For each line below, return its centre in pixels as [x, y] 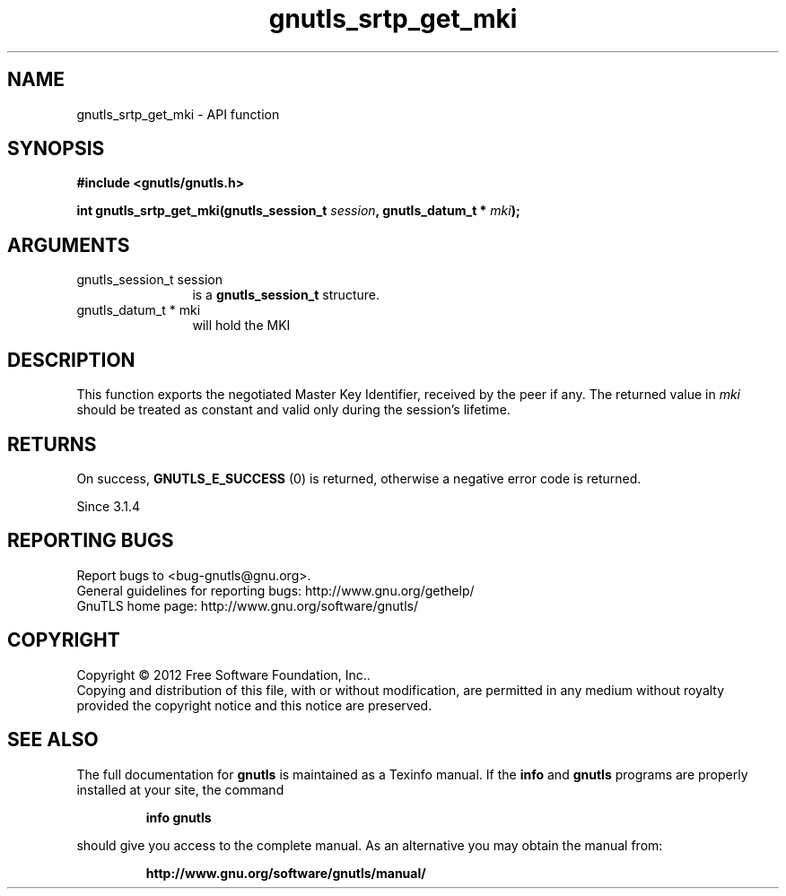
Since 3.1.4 [109, 506]
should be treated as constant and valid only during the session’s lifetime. [293, 410]
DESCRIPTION [71, 360]
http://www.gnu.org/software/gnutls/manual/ [286, 873]
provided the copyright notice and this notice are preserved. [254, 705]
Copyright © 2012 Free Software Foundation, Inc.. [223, 674]
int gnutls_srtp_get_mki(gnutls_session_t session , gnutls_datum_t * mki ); [298, 211]
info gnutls [179, 817]
